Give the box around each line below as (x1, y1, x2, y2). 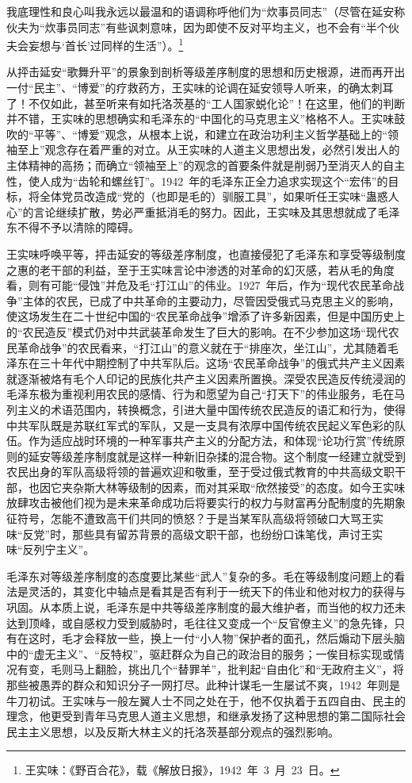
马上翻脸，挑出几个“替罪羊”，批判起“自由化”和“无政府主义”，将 (72, 661, 404, 677)
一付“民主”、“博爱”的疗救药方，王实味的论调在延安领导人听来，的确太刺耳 (6, 79, 394, 96)
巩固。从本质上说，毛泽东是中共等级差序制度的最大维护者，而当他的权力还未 (6, 599, 406, 616)
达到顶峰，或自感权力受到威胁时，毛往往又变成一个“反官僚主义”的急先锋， (6, 614, 395, 631)
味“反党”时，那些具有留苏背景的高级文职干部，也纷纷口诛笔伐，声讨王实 (6, 525, 383, 542)
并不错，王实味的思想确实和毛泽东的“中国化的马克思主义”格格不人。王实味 (6, 110, 395, 127)
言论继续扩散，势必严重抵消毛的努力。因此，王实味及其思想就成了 (33, 203, 378, 220)
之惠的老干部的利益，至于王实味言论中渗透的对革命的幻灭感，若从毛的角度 (6, 261, 395, 278)
